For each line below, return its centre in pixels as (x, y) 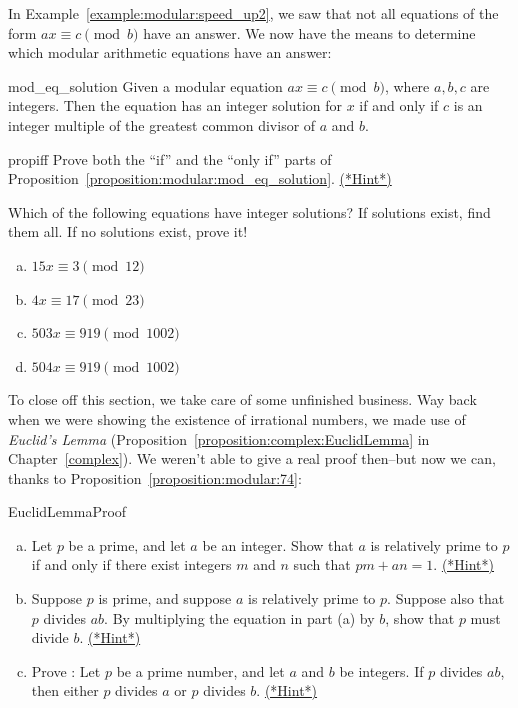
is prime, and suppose (165, 598)
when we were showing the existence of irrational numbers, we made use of (237, 418)
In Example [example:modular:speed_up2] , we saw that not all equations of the (253, 13)
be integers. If (381, 670)
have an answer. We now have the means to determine (309, 32)
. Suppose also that (446, 598)
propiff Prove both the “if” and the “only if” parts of (170, 158)
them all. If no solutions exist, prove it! (128, 231)
